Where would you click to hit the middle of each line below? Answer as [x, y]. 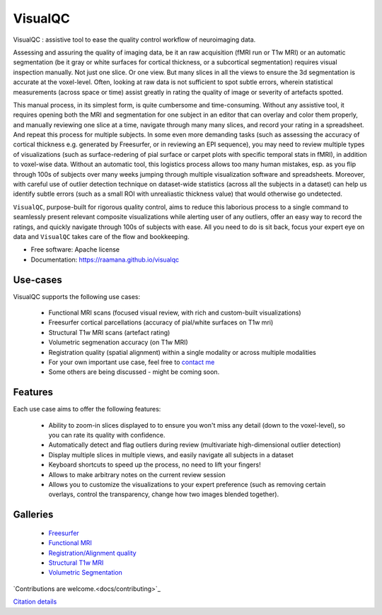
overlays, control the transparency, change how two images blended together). [164, 494]
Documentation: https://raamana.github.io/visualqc [105, 259]
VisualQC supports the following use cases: [77, 296]
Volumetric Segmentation [86, 573]
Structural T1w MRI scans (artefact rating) [109, 332]
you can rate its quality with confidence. [107, 435]
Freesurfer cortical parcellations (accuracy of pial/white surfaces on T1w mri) [161, 322]
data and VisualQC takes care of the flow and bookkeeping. [102, 236]
